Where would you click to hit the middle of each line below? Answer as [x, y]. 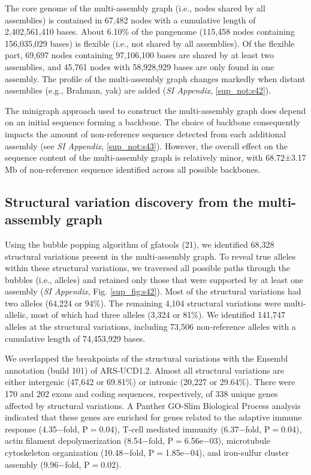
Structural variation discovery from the [129, 201]
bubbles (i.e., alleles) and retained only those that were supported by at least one [154, 279]
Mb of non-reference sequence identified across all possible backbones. [133, 169]
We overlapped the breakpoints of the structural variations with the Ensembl [147, 358]
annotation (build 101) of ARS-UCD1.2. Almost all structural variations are [144, 370]
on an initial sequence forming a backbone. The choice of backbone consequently [153, 122]
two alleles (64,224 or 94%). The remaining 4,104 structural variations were [143, 303]
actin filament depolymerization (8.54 [74, 441]
